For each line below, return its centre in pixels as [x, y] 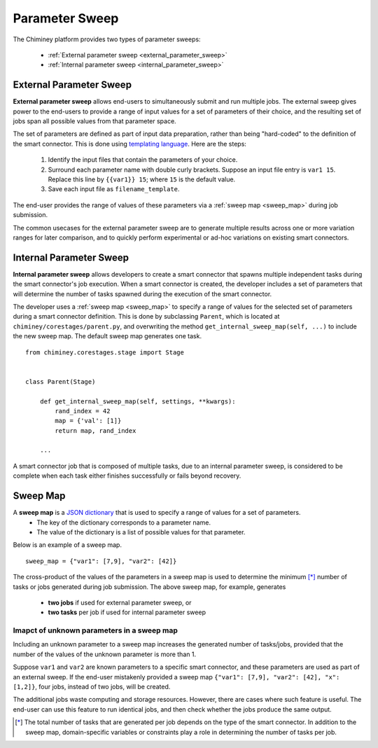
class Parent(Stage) [61, 381]
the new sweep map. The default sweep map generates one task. [107, 336]
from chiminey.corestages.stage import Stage [105, 352]
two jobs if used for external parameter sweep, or [120, 602]
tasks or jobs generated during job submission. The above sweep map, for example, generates [149, 587]
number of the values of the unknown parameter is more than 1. [104, 654]
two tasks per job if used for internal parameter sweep [127, 612]
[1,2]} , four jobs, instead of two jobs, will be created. [92, 686]
